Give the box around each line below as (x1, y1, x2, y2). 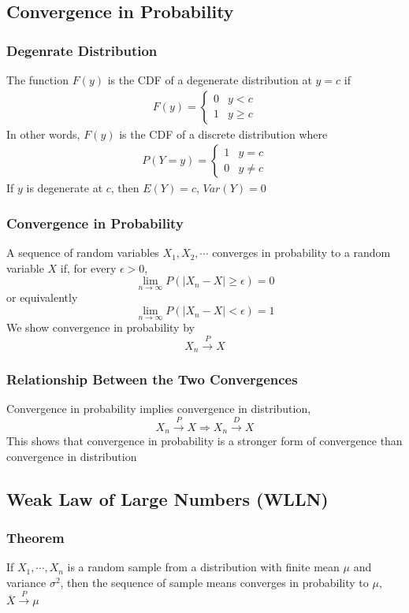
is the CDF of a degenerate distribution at (107, 72, 312, 87)
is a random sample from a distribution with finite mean (67, 559, 340, 575)
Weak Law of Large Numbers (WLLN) (6, 486, 329, 511)
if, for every (60, 259, 117, 276)
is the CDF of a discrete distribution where (119, 125, 328, 142)
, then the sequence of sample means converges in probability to (60, 574, 369, 590)
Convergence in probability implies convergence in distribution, (6, 400, 311, 417)
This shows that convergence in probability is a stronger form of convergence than (6, 433, 403, 449)
